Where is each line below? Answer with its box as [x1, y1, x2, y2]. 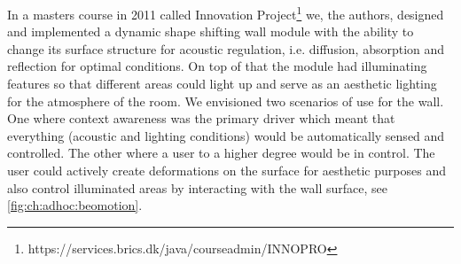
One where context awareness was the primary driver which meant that [7, 109, 395, 128]
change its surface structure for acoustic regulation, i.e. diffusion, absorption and [7, 39, 445, 58]
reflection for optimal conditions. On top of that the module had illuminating [7, 57, 427, 75]
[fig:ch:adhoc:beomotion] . [7, 196, 143, 214]
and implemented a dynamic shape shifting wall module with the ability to [7, 22, 414, 41]
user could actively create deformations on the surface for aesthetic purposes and [7, 161, 446, 179]
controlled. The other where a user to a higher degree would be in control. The [7, 144, 435, 162]
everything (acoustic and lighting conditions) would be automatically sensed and [7, 126, 445, 144]
